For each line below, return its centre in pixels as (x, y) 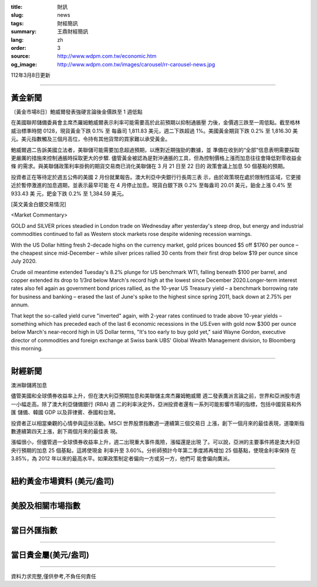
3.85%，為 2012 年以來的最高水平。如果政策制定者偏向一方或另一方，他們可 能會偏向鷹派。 (122, 458)
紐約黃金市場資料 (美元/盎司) (63, 481)
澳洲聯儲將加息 (29, 385)
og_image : (24, 64)
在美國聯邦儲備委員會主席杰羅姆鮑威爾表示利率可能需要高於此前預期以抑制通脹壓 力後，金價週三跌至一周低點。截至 (150, 123)
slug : (17, 15)
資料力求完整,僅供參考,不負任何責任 (54, 576)
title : (17, 7)
